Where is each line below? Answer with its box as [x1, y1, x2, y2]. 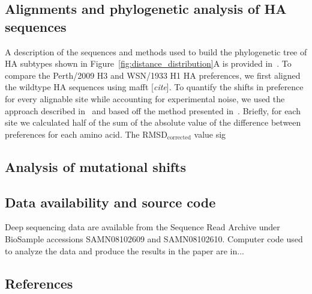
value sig [194, 127, 226, 140]
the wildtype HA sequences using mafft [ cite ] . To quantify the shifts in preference [5, 81, 304, 93]
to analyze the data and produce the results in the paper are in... [5, 244, 244, 257]
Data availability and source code [5, 192, 216, 211]
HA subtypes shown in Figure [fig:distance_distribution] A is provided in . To [5, 57, 292, 70]
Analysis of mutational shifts [5, 157, 187, 176]
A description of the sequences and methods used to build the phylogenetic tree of [5, 45, 307, 58]
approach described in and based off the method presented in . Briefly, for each [5, 104, 301, 117]
